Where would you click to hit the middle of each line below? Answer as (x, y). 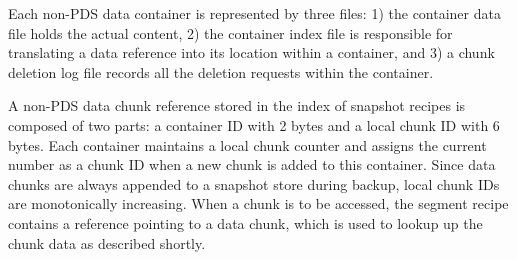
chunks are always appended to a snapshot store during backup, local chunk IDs (254, 183)
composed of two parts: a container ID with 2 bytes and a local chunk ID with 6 (254, 124)
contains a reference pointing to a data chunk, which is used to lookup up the (245, 222)
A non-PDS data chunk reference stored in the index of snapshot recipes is (237, 105)
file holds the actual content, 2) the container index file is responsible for (230, 32)
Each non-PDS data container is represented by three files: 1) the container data (254, 13)
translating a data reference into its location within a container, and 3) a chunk (251, 52)
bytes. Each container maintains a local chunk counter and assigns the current (247, 144)
